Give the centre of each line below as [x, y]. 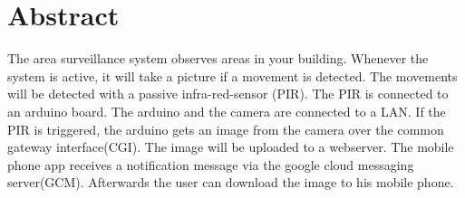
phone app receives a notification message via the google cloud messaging [211, 164]
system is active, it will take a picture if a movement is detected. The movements [232, 75]
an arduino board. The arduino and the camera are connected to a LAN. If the [227, 111]
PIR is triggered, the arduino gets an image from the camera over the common [226, 129]
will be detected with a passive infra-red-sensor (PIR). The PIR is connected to [228, 94]
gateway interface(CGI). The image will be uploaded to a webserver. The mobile [231, 147]
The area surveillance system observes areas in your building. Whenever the [218, 58]
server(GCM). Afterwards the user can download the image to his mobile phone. [231, 182]
